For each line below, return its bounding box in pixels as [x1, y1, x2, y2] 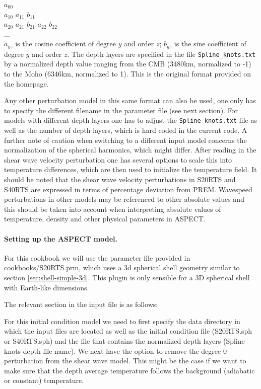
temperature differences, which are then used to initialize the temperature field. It [4, 164, 257, 175]
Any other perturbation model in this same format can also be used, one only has [4, 95, 256, 106]
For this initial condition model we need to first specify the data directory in [4, 316, 240, 326]
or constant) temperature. [4, 375, 84, 385]
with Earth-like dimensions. [4, 282, 89, 292]
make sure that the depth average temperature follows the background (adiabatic [4, 365, 255, 375]
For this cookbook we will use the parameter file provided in [4, 252, 190, 263]
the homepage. [4, 78, 49, 89]
